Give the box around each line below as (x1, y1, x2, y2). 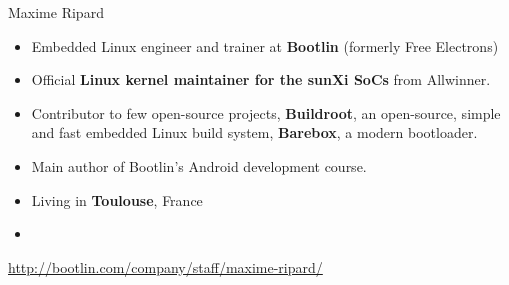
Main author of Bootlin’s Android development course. (31, 155, 367, 176)
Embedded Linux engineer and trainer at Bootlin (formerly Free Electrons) (31, 35, 499, 56)
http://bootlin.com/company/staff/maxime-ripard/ (8, 256, 323, 277)
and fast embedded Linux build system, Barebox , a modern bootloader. (31, 122, 478, 143)
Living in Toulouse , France (31, 189, 203, 210)
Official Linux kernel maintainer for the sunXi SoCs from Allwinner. (31, 69, 491, 90)
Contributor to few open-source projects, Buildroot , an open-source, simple (31, 102, 501, 123)
